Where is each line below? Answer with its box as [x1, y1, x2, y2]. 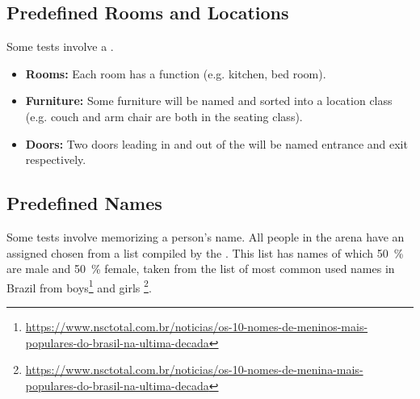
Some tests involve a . [6, 38, 114, 55]
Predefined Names [6, 191, 162, 216]
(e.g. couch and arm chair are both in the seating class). [25, 107, 303, 124]
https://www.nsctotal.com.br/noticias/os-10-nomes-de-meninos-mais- [25, 318, 368, 334]
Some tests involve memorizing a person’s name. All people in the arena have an [6, 228, 405, 245]
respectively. [25, 151, 86, 168]
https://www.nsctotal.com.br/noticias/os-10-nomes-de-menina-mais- [25, 361, 363, 378]
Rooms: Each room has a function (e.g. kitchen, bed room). [25, 65, 326, 82]
